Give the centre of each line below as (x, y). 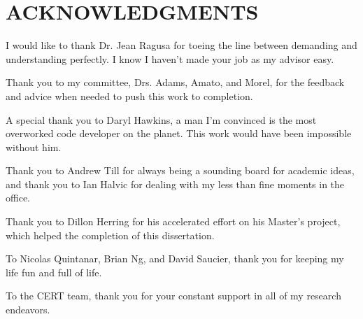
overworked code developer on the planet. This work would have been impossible (179, 133)
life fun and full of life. (54, 272)
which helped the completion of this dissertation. (110, 235)
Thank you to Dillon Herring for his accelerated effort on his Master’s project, (173, 221)
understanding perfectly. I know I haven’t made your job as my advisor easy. (170, 58)
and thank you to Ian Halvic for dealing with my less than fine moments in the (175, 184)
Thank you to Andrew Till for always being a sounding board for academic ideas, (180, 170)
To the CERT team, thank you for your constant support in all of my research (173, 296)
